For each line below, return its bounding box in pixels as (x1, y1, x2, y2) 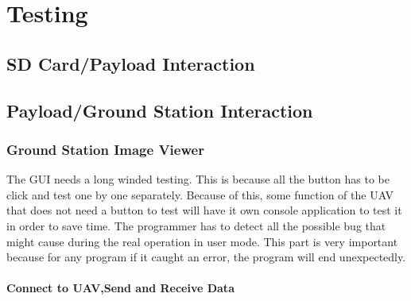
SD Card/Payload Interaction (6, 51, 255, 75)
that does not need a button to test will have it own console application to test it (6, 202, 402, 218)
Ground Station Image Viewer (6, 139, 204, 159)
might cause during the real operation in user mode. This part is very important (6, 233, 398, 249)
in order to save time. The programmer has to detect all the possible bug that (6, 217, 386, 233)
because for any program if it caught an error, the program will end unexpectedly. (6, 249, 406, 265)
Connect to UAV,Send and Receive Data (6, 280, 235, 296)
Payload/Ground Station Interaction (6, 98, 313, 122)
